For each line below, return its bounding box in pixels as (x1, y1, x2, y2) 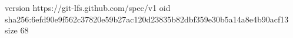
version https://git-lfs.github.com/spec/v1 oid (5, 2, 171, 13)
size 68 (5, 24, 29, 36)
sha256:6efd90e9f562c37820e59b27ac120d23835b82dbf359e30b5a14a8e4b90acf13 (5, 13, 289, 25)
